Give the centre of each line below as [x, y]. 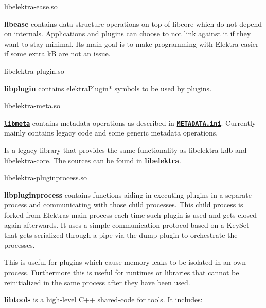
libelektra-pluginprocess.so [46, 177]
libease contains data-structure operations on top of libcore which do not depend [133, 23]
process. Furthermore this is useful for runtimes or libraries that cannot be [122, 272]
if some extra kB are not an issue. [57, 54]
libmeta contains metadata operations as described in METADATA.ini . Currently [130, 122]
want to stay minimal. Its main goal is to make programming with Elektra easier [131, 43]
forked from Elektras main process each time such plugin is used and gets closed [130, 214]
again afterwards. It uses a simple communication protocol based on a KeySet [127, 225]
